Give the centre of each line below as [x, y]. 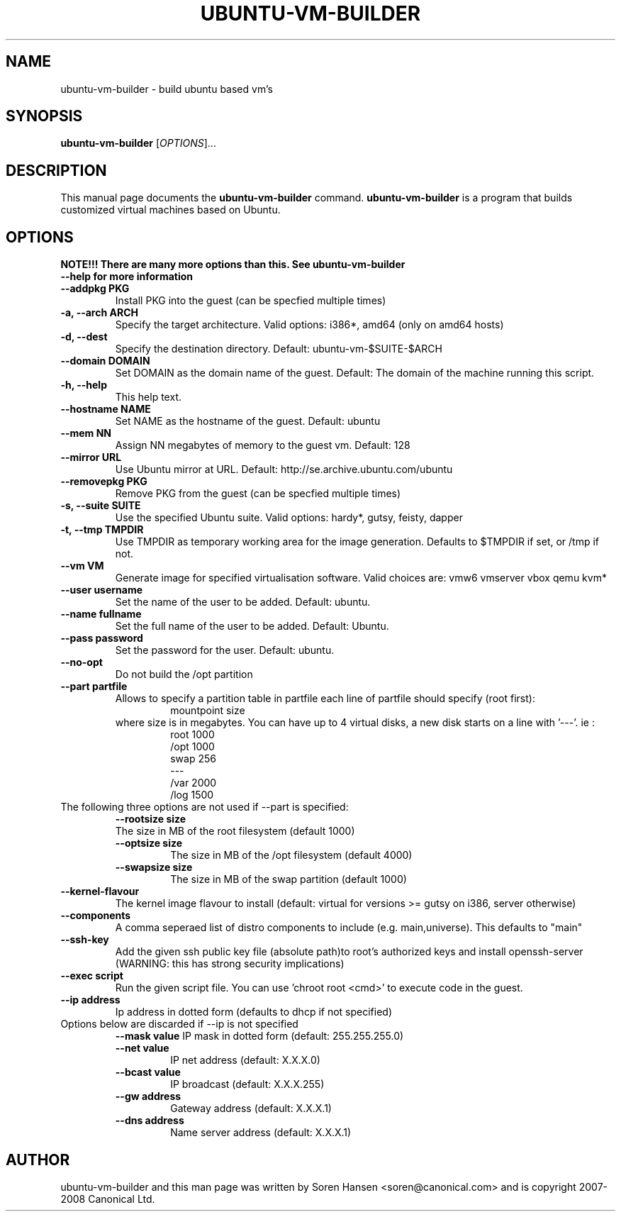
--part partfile [94, 687]
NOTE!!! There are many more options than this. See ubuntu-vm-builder [233, 265]
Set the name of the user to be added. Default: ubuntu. [243, 602]
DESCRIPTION [56, 170]
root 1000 [192, 735]
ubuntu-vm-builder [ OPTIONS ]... [138, 143]
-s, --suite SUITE [101, 506]
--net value [142, 1048]
